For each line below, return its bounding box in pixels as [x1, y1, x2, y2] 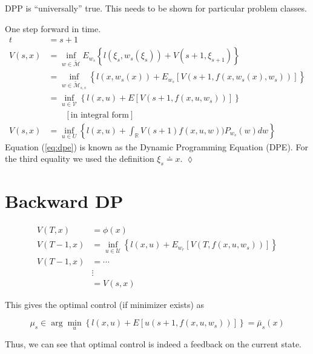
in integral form [70, 110, 129, 119]
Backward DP [5, 189, 124, 213]
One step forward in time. [5, 22, 101, 35]
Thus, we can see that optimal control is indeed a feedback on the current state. [5, 338, 301, 350]
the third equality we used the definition [5, 152, 154, 165]
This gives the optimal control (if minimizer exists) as [5, 298, 205, 310]
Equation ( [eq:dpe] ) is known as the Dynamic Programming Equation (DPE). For [5, 140, 308, 153]
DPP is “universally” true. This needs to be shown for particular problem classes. [5, 2, 307, 14]
